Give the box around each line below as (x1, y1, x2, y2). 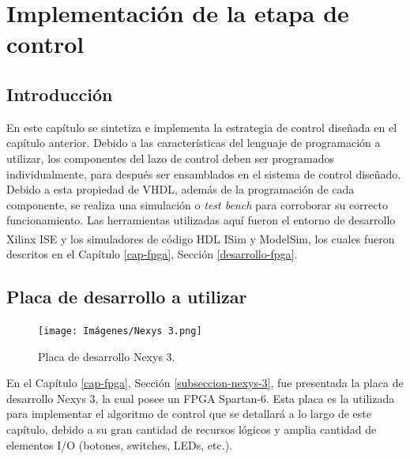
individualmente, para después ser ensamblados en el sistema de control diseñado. (6, 165, 401, 182)
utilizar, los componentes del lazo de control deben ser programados (6, 149, 335, 166)
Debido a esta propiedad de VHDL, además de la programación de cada (6, 181, 355, 198)
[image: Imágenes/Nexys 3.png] (38, 325, 202, 337)
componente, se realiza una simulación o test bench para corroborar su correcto (6, 196, 388, 213)
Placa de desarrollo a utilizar (6, 284, 247, 309)
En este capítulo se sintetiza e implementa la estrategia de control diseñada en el (6, 119, 397, 135)
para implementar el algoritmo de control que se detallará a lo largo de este (6, 405, 371, 422)
